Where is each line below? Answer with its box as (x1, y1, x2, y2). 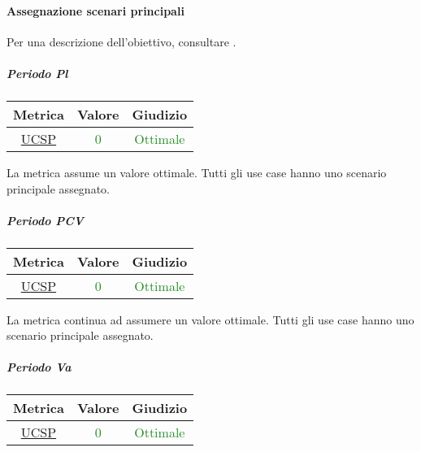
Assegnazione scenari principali (7, 2, 184, 19)
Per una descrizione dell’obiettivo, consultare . (7, 33, 237, 50)
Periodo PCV (7, 211, 84, 228)
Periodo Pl (7, 64, 68, 81)
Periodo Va (7, 359, 72, 376)
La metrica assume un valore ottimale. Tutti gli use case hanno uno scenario (7, 163, 387, 180)
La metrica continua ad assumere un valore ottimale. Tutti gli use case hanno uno (7, 311, 414, 328)
